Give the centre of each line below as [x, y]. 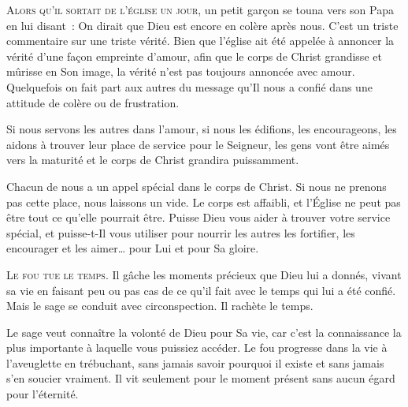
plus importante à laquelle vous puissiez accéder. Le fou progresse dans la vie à [197, 347]
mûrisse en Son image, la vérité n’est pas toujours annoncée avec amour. [181, 71]
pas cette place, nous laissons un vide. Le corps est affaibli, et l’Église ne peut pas [204, 202]
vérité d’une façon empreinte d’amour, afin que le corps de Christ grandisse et [194, 56]
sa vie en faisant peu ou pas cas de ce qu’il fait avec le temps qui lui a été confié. [201, 290]
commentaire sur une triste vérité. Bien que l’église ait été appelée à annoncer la [200, 41]
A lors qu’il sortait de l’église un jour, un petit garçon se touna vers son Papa [200, 9]
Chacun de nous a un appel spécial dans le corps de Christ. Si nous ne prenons [197, 186]
